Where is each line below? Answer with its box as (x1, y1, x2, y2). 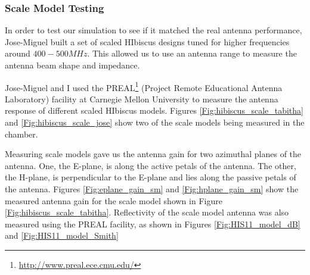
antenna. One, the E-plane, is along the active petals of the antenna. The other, (5, 159, 296, 171)
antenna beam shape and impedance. (5, 59, 140, 71)
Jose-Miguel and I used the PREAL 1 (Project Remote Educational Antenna (5, 79, 283, 93)
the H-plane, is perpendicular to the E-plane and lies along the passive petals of (5, 171, 296, 183)
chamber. (5, 127, 38, 140)
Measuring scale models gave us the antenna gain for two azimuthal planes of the (5, 148, 302, 160)
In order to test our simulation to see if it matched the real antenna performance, (5, 24, 302, 36)
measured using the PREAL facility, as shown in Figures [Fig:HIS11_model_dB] (5, 217, 300, 230)
